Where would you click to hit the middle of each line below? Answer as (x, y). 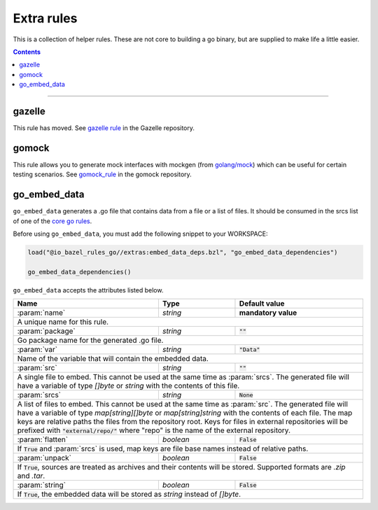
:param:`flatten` (43, 439)
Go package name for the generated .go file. (90, 341)
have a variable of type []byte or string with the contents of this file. (128, 386)
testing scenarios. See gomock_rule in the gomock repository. (102, 174)
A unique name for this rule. (63, 322)
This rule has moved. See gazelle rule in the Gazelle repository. (104, 128)
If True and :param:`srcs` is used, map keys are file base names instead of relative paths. (163, 449)
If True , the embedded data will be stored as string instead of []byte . (129, 495)
